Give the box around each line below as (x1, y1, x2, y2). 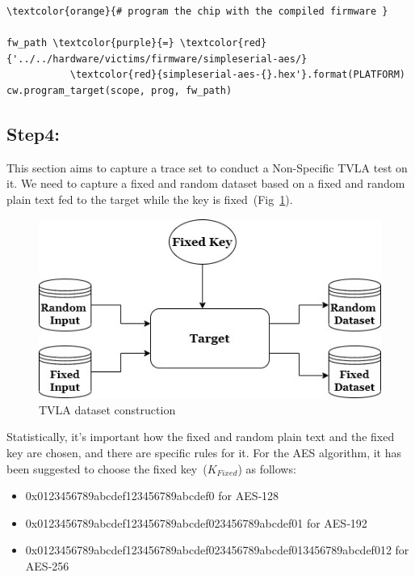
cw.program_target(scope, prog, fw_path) (6, 84, 233, 96)
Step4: (6, 121, 61, 146)
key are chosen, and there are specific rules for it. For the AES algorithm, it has (6, 443, 402, 460)
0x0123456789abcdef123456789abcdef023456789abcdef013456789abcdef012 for (25, 541, 409, 558)
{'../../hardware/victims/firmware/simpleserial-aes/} (6, 53, 308, 65)
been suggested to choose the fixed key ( (6, 460, 207, 477)
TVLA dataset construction (39, 401, 176, 418)
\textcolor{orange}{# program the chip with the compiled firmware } (6, 6, 388, 17)
